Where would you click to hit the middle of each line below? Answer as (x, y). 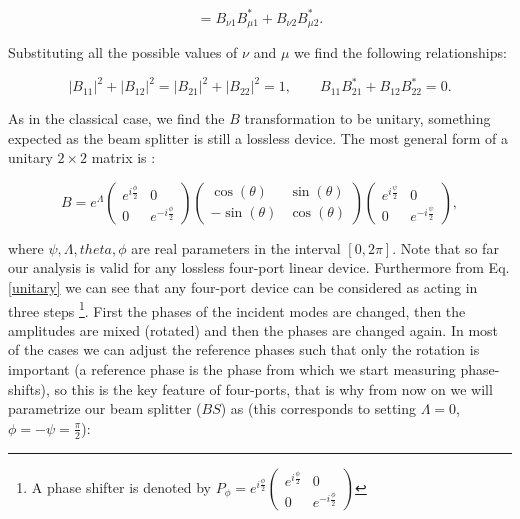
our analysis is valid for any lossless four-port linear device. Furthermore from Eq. (259, 267)
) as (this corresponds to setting (318, 408)
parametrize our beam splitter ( (105, 408)
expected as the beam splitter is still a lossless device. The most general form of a (258, 137)
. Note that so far (445, 247)
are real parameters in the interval (236, 247)
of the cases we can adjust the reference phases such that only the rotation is (244, 349)
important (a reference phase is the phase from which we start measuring (232, 369)
